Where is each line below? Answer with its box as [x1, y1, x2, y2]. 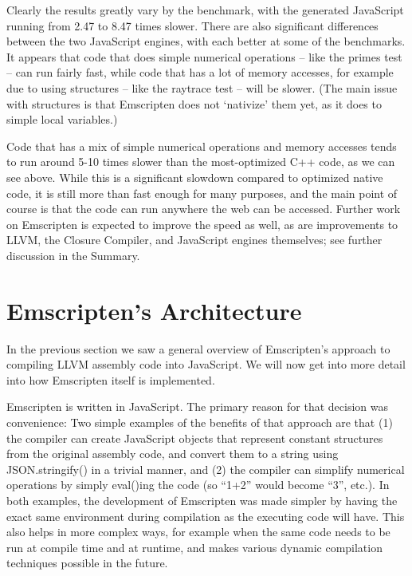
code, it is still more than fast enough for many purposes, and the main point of [6, 184, 398, 201]
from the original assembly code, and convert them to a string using [6, 445, 339, 462]
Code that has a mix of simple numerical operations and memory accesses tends [6, 137, 397, 154]
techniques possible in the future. [6, 554, 168, 571]
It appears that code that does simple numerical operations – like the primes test [6, 48, 402, 65]
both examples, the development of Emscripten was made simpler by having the [6, 491, 398, 508]
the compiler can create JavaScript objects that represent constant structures [6, 429, 383, 446]
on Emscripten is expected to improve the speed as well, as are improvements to [6, 215, 398, 232]
